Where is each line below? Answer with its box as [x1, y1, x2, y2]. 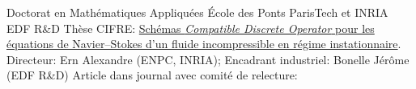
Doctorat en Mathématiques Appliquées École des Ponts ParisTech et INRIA [6, 4, 388, 20]
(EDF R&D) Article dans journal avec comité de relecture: [6, 67, 298, 83]
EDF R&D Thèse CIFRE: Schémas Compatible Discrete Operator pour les [6, 19, 375, 36]
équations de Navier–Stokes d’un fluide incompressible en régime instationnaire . [6, 35, 401, 52]
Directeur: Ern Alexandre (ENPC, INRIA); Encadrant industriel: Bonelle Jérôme [6, 51, 410, 67]
